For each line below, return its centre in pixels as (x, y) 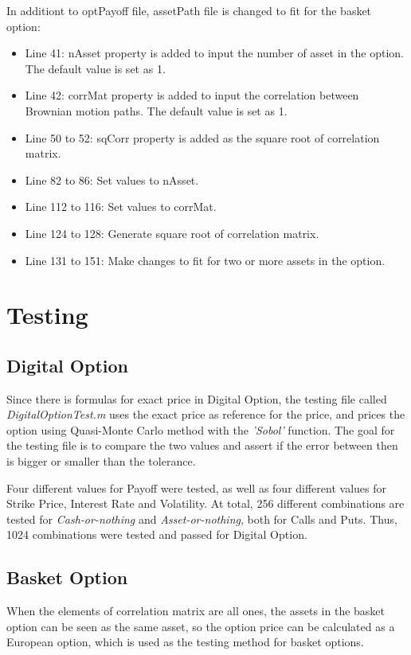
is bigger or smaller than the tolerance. (101, 461)
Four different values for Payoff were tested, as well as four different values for (196, 487)
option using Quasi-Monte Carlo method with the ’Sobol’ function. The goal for (201, 429)
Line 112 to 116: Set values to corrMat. (121, 207)
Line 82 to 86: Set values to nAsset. (112, 179)
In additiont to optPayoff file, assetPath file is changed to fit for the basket (189, 10)
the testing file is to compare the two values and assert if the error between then (202, 445)
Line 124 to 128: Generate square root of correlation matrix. (172, 233)
